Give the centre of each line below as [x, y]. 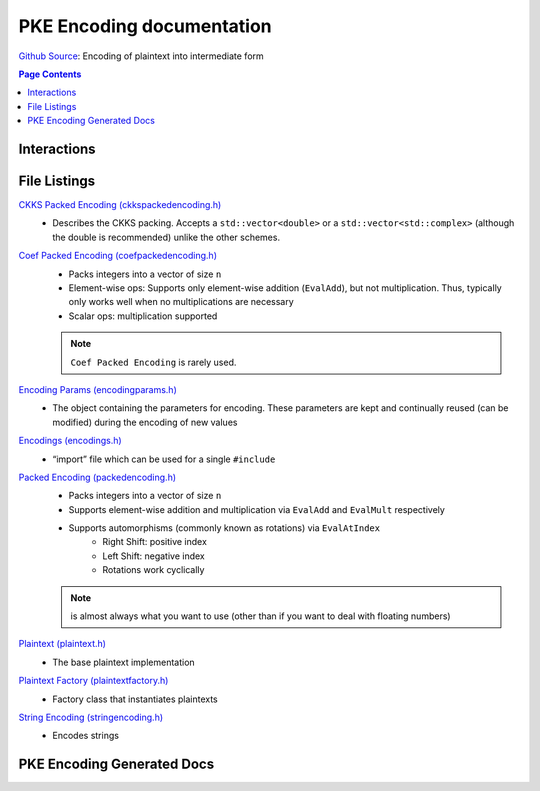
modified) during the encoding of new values [145, 422]
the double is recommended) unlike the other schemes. [166, 237]
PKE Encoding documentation [145, 26]
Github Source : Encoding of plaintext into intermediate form [141, 56]
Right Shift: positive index [154, 542]
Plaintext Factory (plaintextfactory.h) [93, 681]
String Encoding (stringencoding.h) [91, 717]
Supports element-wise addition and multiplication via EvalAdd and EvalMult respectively [256, 509]
